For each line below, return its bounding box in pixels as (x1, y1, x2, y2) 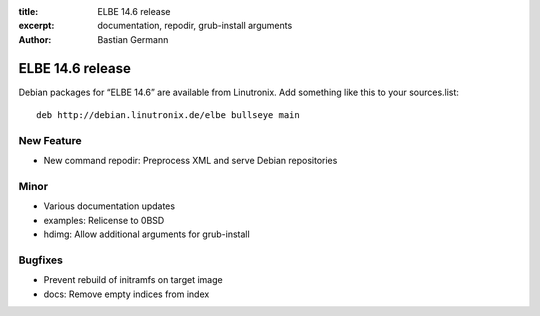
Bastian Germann (97, 33, 169, 45)
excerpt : (18, 20, 55, 32)
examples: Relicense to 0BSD (43, 214, 165, 226)
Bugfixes (18, 253, 64, 267)
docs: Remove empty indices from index (43, 288, 210, 300)
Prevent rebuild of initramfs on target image (43, 274, 224, 286)
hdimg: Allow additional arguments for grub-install (43, 228, 250, 240)
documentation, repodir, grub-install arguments (97, 20, 293, 32)
